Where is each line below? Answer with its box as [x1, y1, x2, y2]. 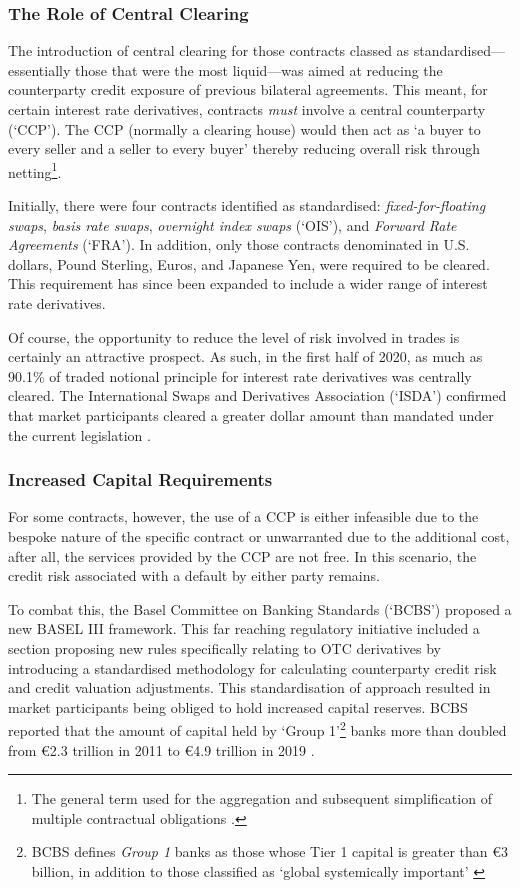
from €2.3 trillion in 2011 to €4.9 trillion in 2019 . [8, 739, 315, 760]
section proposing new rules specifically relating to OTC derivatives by [8, 637, 441, 658]
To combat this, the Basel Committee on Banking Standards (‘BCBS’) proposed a [8, 598, 512, 619]
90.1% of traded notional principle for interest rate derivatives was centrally [8, 365, 472, 386]
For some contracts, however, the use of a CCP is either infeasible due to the [8, 506, 479, 527]
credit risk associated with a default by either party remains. [8, 565, 380, 586]
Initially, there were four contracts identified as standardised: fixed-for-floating [8, 195, 486, 216]
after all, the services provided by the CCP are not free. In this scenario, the [8, 545, 477, 566]
